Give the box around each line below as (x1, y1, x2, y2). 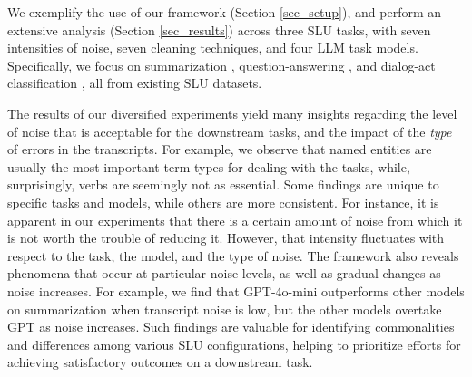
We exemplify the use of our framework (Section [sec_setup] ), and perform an (7, 3, 442, 21)
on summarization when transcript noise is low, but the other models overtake (7, 299, 442, 318)
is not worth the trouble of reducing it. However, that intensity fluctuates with (7, 228, 445, 247)
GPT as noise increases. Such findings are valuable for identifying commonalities (7, 317, 455, 336)
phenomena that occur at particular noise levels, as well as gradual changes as (7, 264, 441, 283)
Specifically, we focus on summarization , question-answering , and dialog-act (7, 55, 436, 74)
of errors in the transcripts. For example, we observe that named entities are (7, 140, 432, 159)
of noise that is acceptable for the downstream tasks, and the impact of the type (7, 121, 452, 140)
